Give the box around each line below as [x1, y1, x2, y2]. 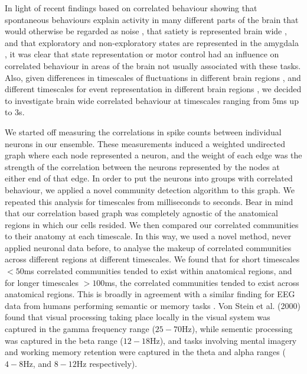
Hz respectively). [76, 357, 138, 369]
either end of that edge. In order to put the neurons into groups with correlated [5, 172, 293, 184]
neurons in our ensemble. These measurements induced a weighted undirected [5, 137, 285, 149]
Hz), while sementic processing [181, 323, 293, 335]
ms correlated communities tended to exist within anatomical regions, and [24, 265, 292, 277]
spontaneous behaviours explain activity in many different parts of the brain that [5, 13, 299, 25]
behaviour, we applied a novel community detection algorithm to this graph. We [5, 183, 295, 196]
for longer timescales [5, 276, 79, 288]
